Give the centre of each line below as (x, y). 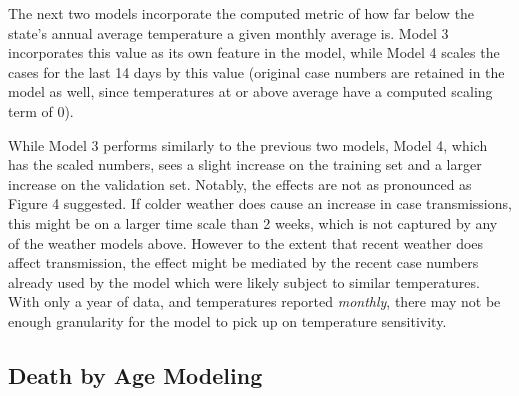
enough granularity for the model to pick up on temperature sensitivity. (227, 320)
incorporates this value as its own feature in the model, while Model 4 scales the (254, 52)
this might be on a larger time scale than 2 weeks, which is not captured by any (253, 222)
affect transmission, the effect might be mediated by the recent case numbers (243, 262)
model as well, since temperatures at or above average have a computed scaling (250, 91)
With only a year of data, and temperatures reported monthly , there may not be (254, 301)
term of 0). (41, 110)
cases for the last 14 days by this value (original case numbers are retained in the (256, 71)
